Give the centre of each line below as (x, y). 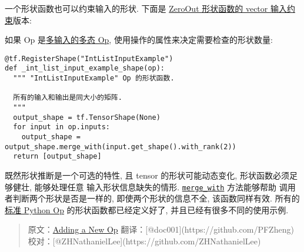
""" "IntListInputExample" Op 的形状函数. (94, 78)
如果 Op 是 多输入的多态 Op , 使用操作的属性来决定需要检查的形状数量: (139, 40)
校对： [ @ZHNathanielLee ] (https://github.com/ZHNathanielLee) (144, 241)
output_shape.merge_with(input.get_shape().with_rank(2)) (121, 147)
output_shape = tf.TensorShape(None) (87, 117)
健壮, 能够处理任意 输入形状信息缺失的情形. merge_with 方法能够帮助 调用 (154, 187)
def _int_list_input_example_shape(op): (85, 68)
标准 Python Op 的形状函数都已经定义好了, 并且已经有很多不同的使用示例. (147, 209)
